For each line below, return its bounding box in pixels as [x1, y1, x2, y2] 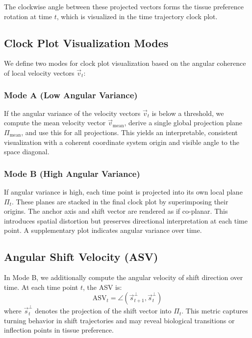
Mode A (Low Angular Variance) [4, 88, 138, 101]
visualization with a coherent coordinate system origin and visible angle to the [4, 137, 239, 147]
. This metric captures [181, 306, 248, 316]
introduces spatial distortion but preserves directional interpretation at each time [4, 215, 248, 225]
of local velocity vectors [4, 67, 75, 78]
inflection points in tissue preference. [4, 325, 114, 335]
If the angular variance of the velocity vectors [4, 108, 141, 118]
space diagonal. [4, 146, 50, 157]
